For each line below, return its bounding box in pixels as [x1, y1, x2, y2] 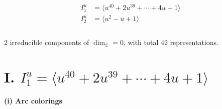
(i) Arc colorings [4, 95, 62, 105]
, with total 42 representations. [124, 37, 218, 47]
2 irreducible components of [4, 37, 89, 47]
